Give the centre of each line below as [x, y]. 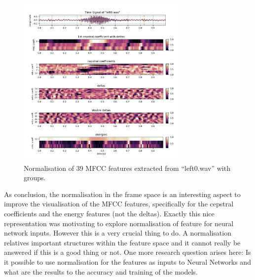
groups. [35, 178]
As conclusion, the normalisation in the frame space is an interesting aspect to [122, 194]
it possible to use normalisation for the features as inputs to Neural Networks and [127, 261]
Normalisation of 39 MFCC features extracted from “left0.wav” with [127, 168]
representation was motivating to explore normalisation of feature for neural [119, 223]
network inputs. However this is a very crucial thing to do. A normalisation [118, 233]
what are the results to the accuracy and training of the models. [101, 271]
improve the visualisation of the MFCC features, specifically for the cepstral [119, 204]
